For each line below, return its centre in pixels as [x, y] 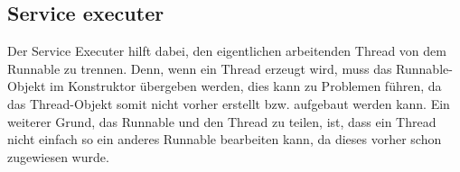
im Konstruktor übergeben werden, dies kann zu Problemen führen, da [246, 86]
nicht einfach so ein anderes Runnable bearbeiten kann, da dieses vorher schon [225, 139]
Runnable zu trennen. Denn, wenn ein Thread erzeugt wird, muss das [200, 68]
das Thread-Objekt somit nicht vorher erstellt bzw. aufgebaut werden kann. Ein [229, 103]
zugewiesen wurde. [58, 156]
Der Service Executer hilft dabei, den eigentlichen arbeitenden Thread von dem [227, 51]
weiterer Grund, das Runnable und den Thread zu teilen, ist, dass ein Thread [222, 121]
